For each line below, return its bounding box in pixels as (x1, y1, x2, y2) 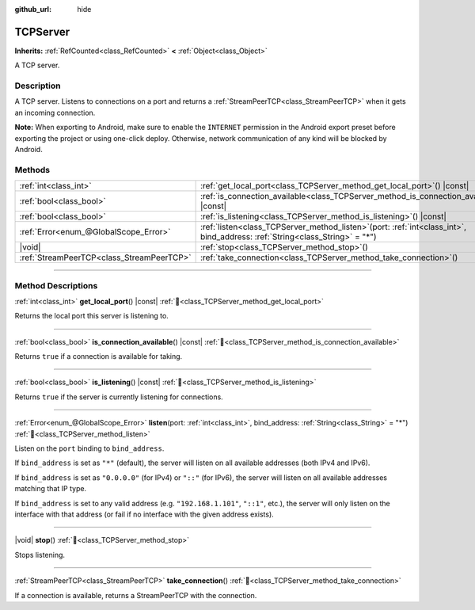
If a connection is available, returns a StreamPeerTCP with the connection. (14, 590, 257, 600)
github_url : (14, 5, 51, 13)
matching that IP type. (14, 484, 87, 494)
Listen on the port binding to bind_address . (14, 444, 165, 453)
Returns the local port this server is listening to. (14, 311, 169, 321)
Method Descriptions (14, 280, 98, 291)
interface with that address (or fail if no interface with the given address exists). (14, 509, 275, 519)
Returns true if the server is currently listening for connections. (14, 392, 223, 402)
